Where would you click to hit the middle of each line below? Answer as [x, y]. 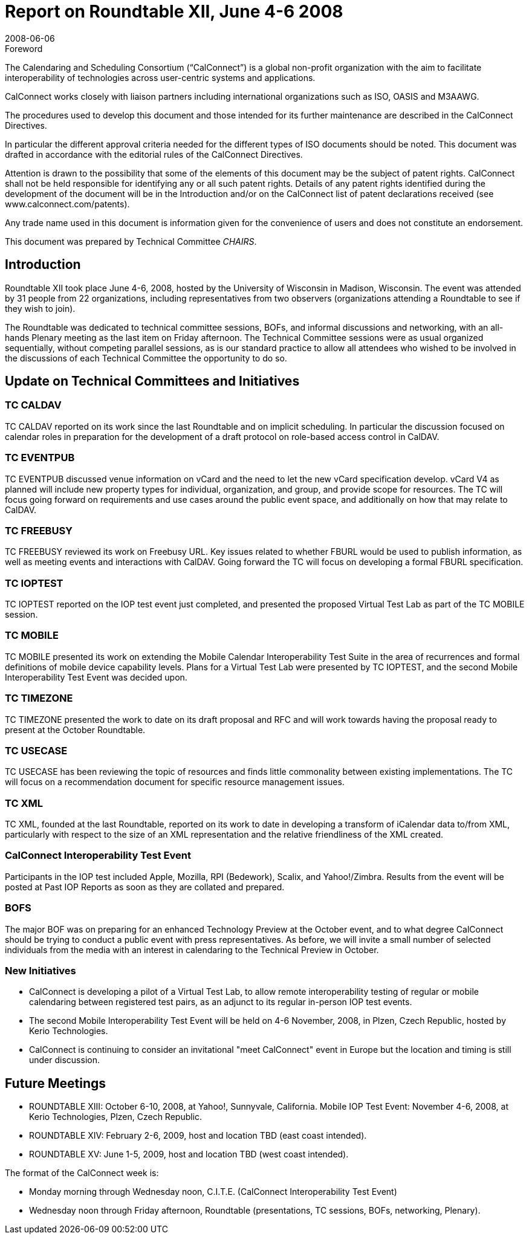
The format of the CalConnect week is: [82, 1173]
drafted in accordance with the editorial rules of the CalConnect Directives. [154, 154]
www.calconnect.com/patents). [67, 204]
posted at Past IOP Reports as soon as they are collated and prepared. [145, 887]
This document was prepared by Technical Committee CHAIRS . [131, 241]
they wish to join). [40, 308]
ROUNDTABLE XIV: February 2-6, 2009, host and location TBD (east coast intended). [198, 1136]
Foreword [24, 48]
